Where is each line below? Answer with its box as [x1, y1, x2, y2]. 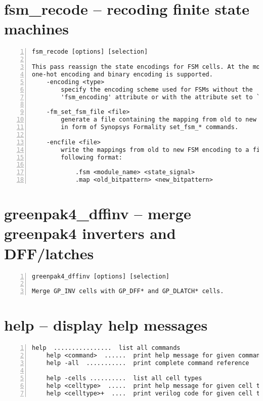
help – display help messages [4, 314, 208, 335]
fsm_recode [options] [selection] [32, 48, 148, 56]
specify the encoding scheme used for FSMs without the [61, 86, 253, 93]
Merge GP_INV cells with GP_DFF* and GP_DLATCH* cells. [32, 288, 224, 295]
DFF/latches [4, 243, 94, 263]
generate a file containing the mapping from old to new [61, 116, 256, 124]
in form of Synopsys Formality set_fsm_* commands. [61, 124, 239, 131]
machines [4, 18, 69, 39]
